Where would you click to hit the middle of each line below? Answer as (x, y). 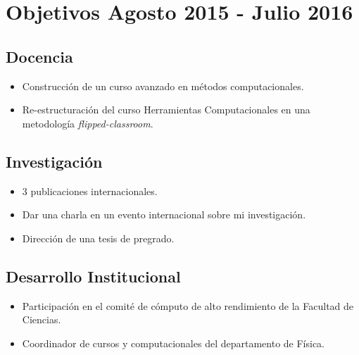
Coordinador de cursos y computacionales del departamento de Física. (174, 343)
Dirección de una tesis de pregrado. (98, 238)
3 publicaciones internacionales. (90, 191)
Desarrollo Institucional (93, 276)
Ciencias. (42, 319)
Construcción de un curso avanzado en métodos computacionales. (163, 86)
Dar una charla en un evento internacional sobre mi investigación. (164, 214)
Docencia (39, 56)
